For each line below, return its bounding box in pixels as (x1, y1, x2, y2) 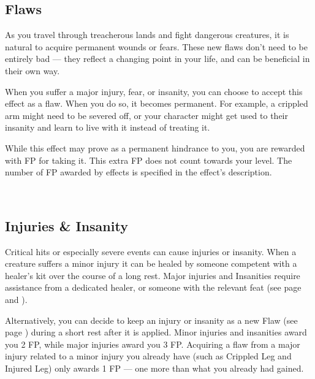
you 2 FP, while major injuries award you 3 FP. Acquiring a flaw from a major (5, 337, 300, 350)
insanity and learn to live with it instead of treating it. (5, 121, 210, 134)
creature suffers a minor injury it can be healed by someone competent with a (5, 257, 297, 270)
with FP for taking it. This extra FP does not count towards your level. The (5, 153, 292, 166)
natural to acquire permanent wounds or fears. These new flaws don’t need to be (5, 40, 308, 53)
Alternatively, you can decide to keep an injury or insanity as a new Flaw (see (5, 313, 298, 326)
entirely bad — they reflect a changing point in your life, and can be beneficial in (5, 52, 310, 65)
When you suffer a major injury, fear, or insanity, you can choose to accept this (5, 85, 303, 98)
